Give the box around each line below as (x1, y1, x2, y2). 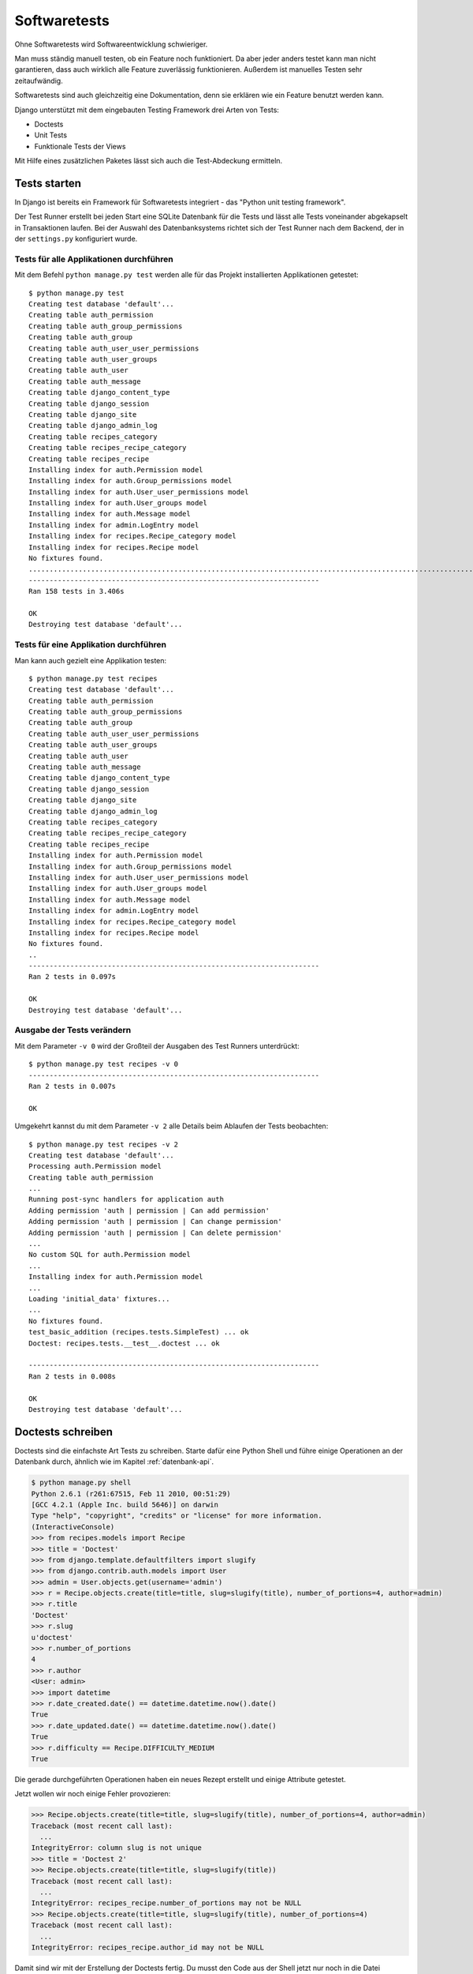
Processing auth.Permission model (28, 1162, 162, 1171)
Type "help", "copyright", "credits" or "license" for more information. (31, 1511, 322, 1520)
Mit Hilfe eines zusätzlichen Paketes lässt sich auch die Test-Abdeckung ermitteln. (14, 156, 283, 166)
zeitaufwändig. (14, 76, 63, 85)
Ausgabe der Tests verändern (14, 1025, 132, 1036)
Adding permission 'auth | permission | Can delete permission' (28, 1228, 283, 1237)
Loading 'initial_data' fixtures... (28, 1294, 170, 1303)
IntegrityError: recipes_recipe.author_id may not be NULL (31, 1942, 264, 1952)
